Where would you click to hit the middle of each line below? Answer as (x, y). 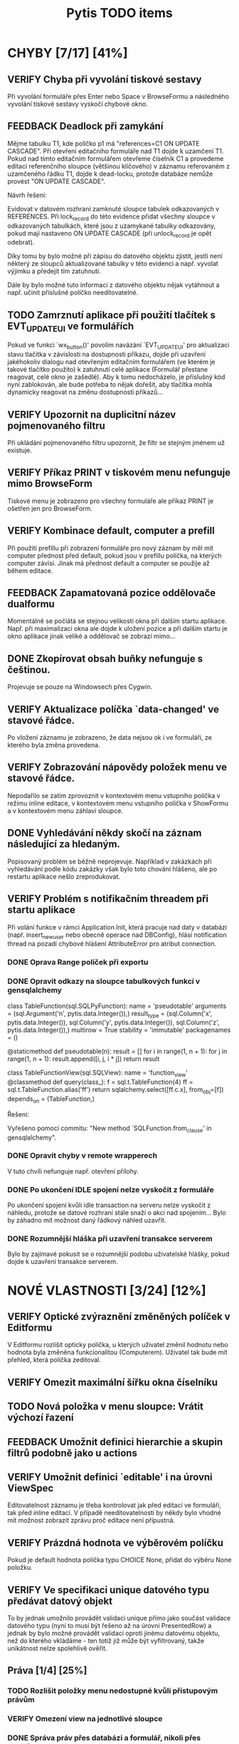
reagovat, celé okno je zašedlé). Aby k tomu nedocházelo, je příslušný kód (116, 377)
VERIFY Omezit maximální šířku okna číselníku (113, 1382)
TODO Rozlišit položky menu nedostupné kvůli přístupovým (113, 1691)
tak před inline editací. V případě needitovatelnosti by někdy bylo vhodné (115, 1513)
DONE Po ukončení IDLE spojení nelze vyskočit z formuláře (111, 1189)
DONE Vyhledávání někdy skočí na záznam (105, 833)
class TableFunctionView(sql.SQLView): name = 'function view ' (98, 1074)
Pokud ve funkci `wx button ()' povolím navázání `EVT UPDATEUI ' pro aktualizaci (118, 346)
